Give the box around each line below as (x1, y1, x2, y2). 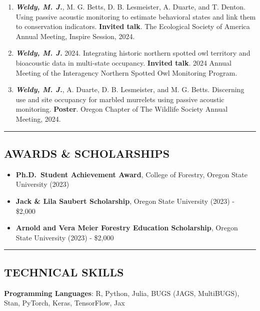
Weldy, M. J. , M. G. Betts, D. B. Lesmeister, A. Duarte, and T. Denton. (15, 2, 246, 12)
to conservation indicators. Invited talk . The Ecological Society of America (15, 21, 250, 32)
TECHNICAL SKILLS (4, 264, 124, 279)
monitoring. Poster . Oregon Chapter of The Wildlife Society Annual (15, 104, 228, 114)
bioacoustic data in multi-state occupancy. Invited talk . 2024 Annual (15, 57, 231, 68)
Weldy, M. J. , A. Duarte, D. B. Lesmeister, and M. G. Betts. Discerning (15, 84, 244, 95)
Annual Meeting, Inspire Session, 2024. (15, 31, 135, 41)
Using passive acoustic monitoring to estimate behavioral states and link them (15, 11, 256, 22)
